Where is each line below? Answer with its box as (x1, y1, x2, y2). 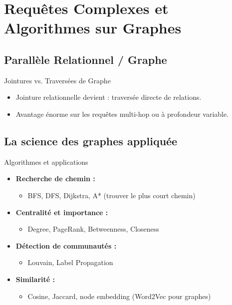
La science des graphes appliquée (4, 133, 178, 148)
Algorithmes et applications (4, 156, 88, 167)
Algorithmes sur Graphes (4, 17, 182, 38)
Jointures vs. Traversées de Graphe (4, 75, 111, 85)
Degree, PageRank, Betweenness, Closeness (27, 224, 159, 234)
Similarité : (15, 274, 55, 284)
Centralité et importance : (15, 207, 108, 217)
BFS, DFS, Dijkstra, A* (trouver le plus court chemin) (27, 190, 196, 200)
